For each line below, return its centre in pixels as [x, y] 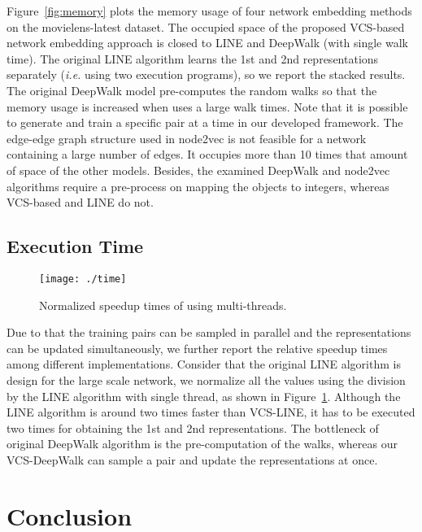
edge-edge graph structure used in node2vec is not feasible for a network [187, 138]
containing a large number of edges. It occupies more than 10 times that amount [207, 154]
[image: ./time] [83, 279]
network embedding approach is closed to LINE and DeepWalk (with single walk [208, 43]
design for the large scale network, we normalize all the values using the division [206, 379]
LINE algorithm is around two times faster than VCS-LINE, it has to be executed [211, 412]
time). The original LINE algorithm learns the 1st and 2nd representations [193, 58]
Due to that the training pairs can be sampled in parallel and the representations [209, 332]
